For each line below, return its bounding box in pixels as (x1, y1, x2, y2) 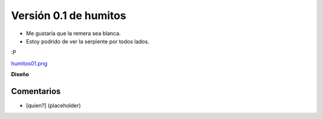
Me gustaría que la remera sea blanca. (26, 30, 121, 37)
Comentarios (11, 86, 61, 96)
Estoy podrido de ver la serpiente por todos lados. (26, 37, 150, 45)
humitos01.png (11, 59, 48, 67)
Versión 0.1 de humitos (11, 9, 127, 22)
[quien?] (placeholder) (26, 102, 81, 109)
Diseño (11, 71, 29, 78)
